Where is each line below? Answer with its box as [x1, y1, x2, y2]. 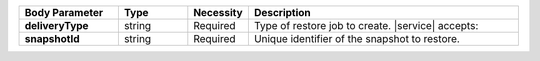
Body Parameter [24, 6, 104, 19]
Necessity [193, 6, 244, 19]
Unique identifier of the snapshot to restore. [253, 32, 460, 45]
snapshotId [24, 32, 80, 45]
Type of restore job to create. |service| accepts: [253, 19, 479, 32]
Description [253, 6, 312, 19]
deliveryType [24, 19, 89, 32]
